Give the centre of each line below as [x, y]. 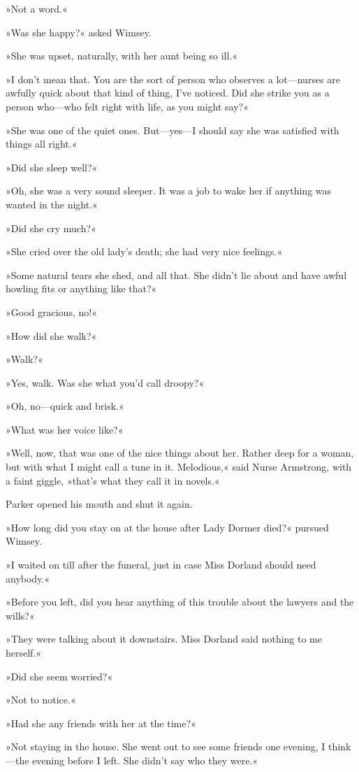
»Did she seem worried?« [59, 676]
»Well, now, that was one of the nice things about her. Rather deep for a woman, [180, 453]
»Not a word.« [37, 8]
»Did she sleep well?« [52, 167]
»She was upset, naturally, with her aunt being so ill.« [122, 56]
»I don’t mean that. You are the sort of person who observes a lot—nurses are [173, 79]
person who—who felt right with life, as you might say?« [127, 106]
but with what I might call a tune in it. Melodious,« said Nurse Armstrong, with [179, 467]
